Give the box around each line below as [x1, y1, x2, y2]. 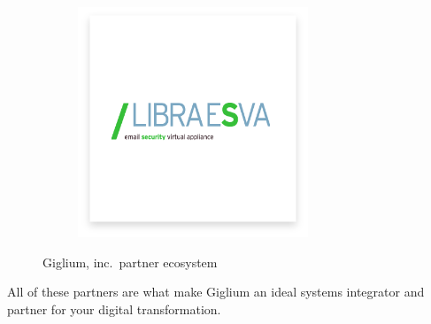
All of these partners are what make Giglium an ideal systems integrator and [7, 282, 425, 301]
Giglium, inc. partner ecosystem [42, 252, 218, 271]
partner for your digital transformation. [7, 299, 221, 318]
